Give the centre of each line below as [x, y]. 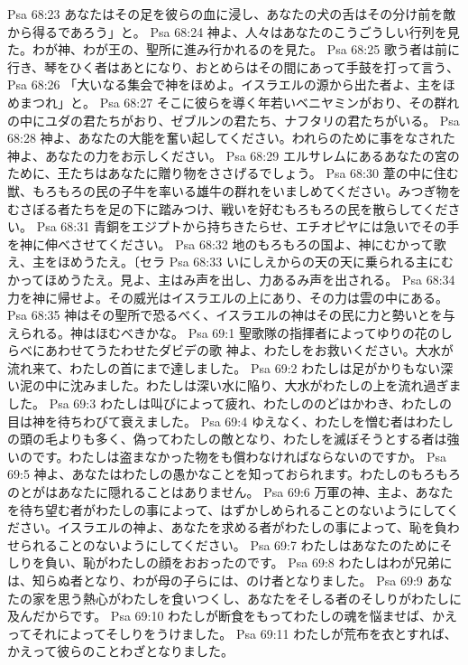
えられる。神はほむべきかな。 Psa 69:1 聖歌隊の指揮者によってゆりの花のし [230, 332]
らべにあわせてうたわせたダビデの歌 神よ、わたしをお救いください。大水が [230, 350]
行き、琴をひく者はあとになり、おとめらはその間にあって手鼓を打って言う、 [234, 66]
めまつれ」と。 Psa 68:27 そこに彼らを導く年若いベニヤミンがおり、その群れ [234, 102]
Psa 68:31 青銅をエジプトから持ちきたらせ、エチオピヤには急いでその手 [248, 226]
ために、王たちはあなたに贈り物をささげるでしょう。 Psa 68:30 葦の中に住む [233, 173]
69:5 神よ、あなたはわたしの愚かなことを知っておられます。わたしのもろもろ [234, 474]
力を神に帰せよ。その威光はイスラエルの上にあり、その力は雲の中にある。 [228, 297]
